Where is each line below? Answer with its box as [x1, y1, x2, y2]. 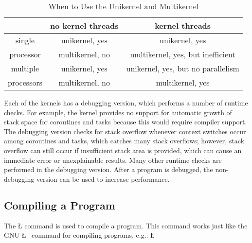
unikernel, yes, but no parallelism [126, 63, 239, 74]
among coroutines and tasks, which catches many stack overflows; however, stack [4, 136, 245, 146]
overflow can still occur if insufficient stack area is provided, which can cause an [4, 145, 242, 155]
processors [8, 77, 43, 88]
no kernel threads [50, 20, 119, 31]
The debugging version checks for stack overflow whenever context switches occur [4, 126, 246, 136]
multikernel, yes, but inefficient [130, 49, 235, 60]
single [15, 35, 35, 46]
